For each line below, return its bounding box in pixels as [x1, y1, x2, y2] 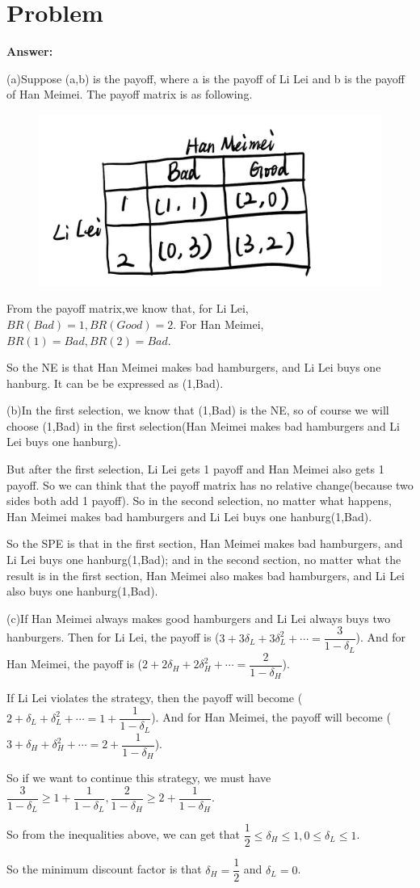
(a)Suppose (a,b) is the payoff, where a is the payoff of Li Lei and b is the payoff [6, 69, 405, 86]
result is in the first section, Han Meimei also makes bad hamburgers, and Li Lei [6, 566, 405, 583]
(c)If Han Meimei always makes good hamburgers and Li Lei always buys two [6, 609, 391, 626]
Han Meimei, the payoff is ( [6, 655, 143, 672]
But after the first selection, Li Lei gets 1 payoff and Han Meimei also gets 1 [6, 461, 384, 478]
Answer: [6, 43, 53, 60]
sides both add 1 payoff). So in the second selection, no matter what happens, [6, 492, 392, 509]
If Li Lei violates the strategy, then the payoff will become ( [6, 689, 303, 706]
